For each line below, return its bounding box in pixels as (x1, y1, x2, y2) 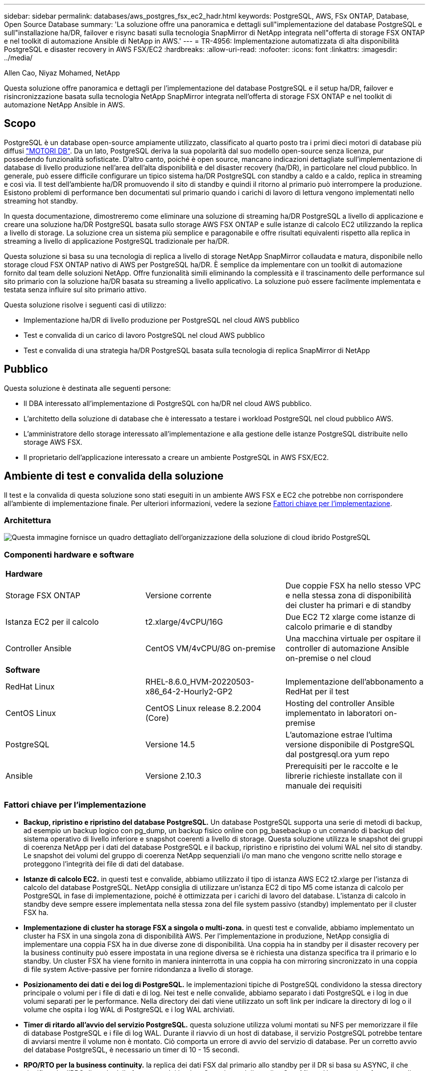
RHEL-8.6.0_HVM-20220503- (145, 677, 254, 687)
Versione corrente (145, 590, 212, 601)
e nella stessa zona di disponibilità (285, 590, 411, 601)
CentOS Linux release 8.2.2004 (145, 703, 262, 714)
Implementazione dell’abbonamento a (285, 677, 424, 687)
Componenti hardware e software (4, 549, 134, 560)
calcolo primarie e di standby (285, 622, 393, 632)
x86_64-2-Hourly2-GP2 (145, 687, 233, 697)
